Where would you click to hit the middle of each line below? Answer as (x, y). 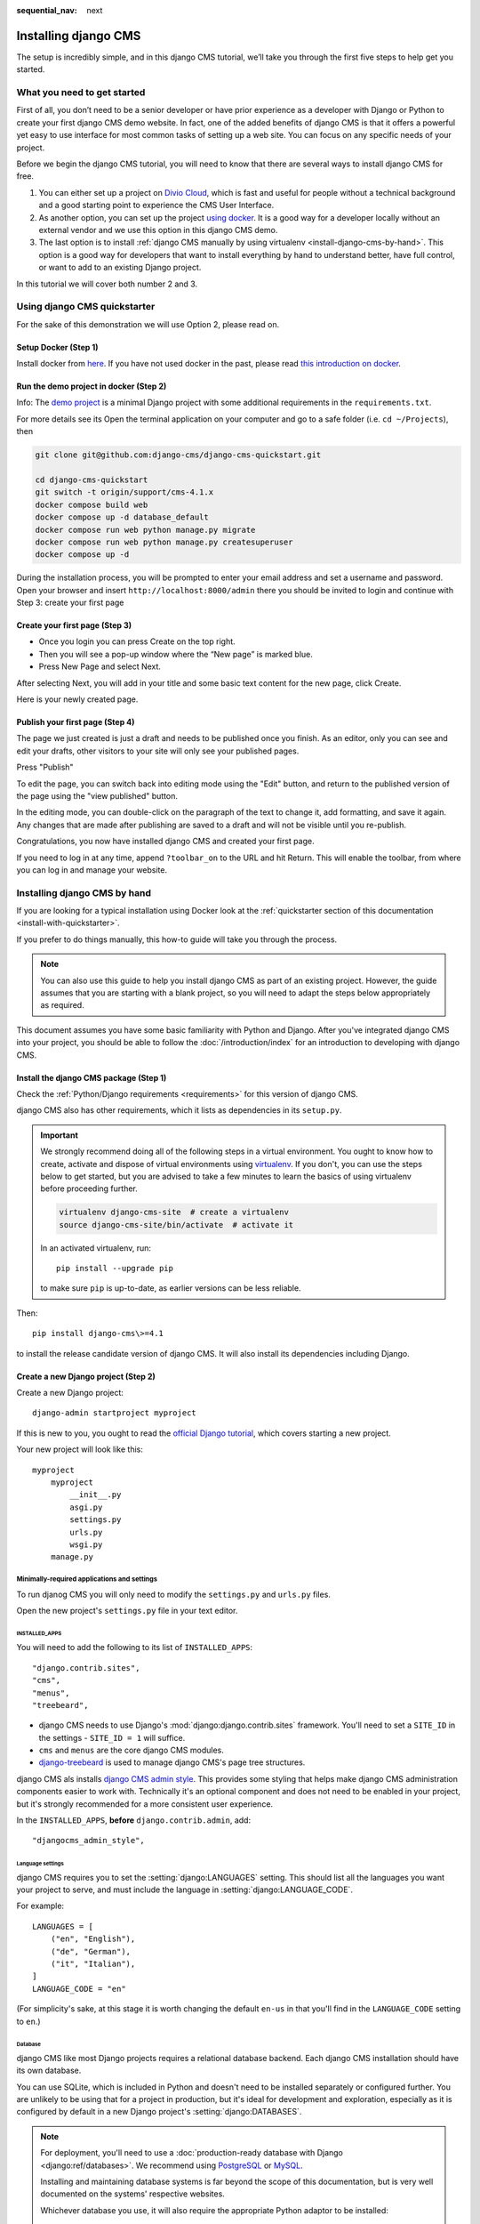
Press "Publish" (45, 767)
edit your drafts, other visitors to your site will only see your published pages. (158, 751)
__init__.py (96, 1495)
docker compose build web (92, 504)
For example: (40, 1906)
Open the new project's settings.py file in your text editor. (127, 1611)
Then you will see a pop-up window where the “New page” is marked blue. (176, 654)
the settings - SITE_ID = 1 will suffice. (112, 1737)
